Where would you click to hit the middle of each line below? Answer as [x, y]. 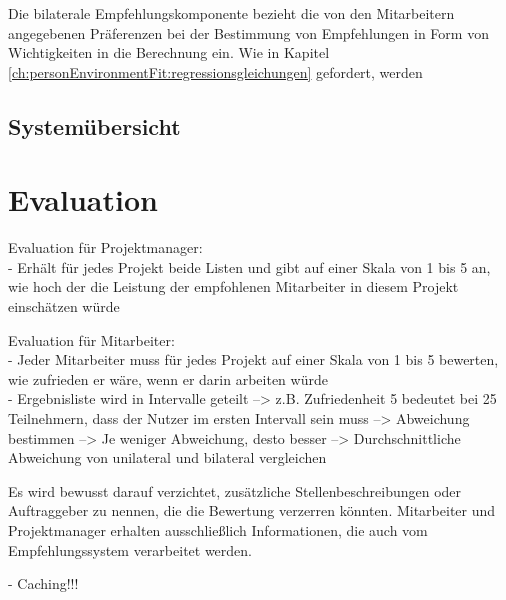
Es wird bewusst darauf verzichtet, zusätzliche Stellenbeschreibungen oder [235, 490]
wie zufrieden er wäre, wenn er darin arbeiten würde [168, 378]
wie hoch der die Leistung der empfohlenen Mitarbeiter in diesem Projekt [233, 286]
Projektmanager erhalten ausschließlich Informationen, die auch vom [218, 530]
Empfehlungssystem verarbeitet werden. [130, 549]
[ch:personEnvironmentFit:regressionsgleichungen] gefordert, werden [215, 71]
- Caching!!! [43, 583]
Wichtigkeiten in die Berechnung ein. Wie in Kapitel [169, 52]
